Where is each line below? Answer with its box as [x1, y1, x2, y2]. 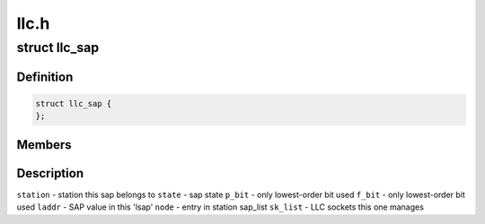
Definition [16, 69, 74, 84]
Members [16, 137, 72, 152]
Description [16, 166, 84, 181]
